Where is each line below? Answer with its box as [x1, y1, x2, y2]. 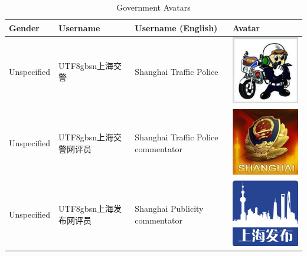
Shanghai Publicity [135, 202, 204, 215]
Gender [9, 21, 40, 34]
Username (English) [135, 21, 218, 34]
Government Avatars [116, 1, 191, 13]
